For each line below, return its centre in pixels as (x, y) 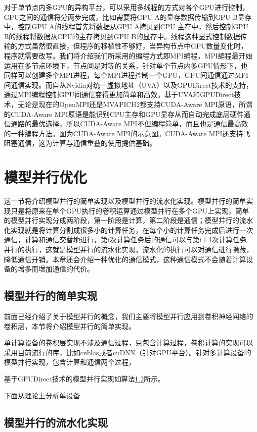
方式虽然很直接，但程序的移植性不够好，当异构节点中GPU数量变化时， (133, 46)
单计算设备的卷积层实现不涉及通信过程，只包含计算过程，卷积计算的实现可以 (128, 343)
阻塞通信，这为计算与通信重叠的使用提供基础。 (80, 143)
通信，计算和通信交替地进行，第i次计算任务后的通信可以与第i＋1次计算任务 (125, 240)
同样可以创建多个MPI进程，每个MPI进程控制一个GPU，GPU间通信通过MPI (126, 75)
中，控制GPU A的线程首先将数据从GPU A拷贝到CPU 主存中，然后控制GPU (126, 27)
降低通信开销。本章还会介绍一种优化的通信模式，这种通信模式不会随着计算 (125, 259)
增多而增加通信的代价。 (56, 269)
